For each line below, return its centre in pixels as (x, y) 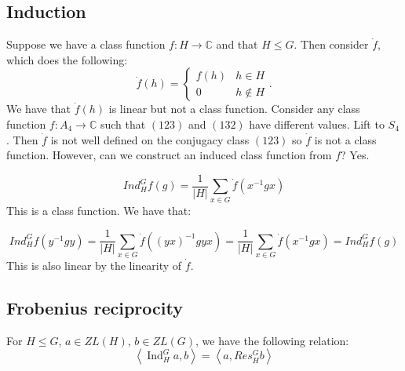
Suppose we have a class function (86, 44)
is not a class (345, 139)
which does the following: (67, 59)
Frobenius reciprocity (95, 307)
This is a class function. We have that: (99, 210)
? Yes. (355, 155)
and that (237, 44)
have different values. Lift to (317, 124)
